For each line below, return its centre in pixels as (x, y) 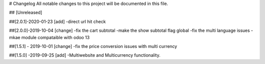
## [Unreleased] (26, 13)
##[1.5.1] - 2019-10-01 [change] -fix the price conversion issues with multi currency (93, 46)
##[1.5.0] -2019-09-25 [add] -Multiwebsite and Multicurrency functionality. (85, 55)
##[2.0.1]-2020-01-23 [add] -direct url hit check (57, 21)
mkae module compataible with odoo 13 (49, 37)
